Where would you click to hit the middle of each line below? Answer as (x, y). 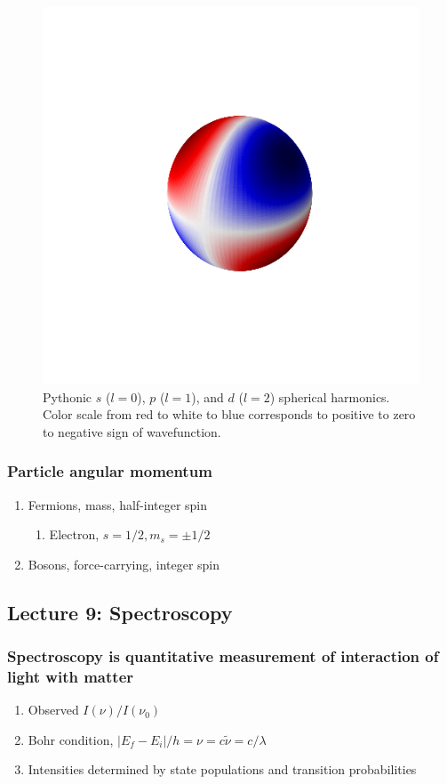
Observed (53, 710)
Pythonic (68, 396)
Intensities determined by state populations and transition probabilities (222, 769)
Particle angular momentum (110, 471)
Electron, (74, 534)
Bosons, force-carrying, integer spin (124, 564)
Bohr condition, (71, 739)
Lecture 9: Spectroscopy (120, 612)
